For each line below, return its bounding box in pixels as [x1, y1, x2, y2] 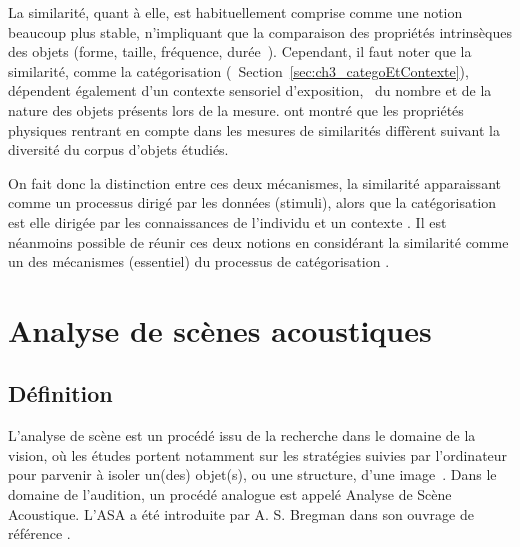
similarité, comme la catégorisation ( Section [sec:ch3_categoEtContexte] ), [8, 60, 469, 81]
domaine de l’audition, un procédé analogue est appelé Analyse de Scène [8, 484, 452, 505]
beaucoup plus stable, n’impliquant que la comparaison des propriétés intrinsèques [8, 21, 512, 42]
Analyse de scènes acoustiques [8, 309, 432, 350]
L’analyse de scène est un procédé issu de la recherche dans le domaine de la [8, 425, 476, 446]
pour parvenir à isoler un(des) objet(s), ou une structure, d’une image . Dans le [8, 464, 497, 485]
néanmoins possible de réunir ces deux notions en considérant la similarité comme [8, 231, 509, 252]
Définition [8, 378, 113, 409]
